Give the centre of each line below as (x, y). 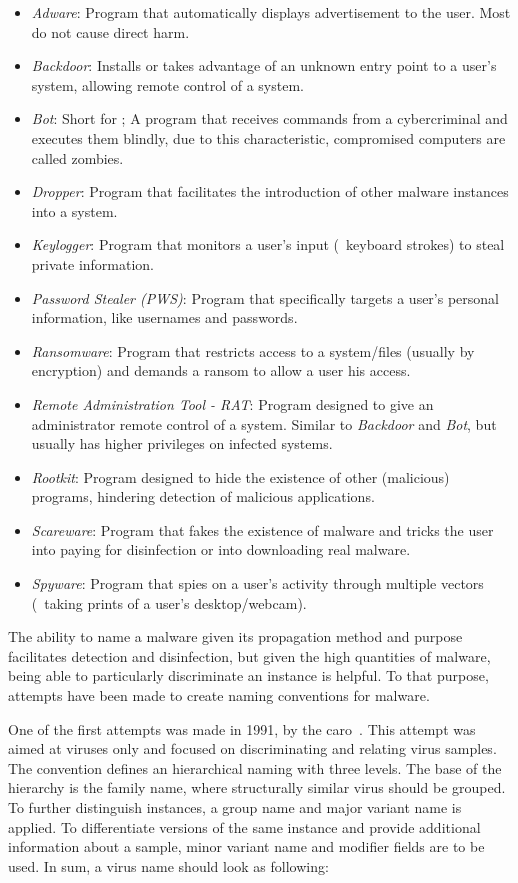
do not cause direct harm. (110, 31)
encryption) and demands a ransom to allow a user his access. (221, 370)
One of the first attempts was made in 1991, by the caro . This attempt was (242, 728)
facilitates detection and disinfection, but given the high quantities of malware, (249, 655)
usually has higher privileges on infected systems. (182, 443)
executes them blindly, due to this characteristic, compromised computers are (268, 137)
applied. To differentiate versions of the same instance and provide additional (244, 826)
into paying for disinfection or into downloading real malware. (221, 549)
